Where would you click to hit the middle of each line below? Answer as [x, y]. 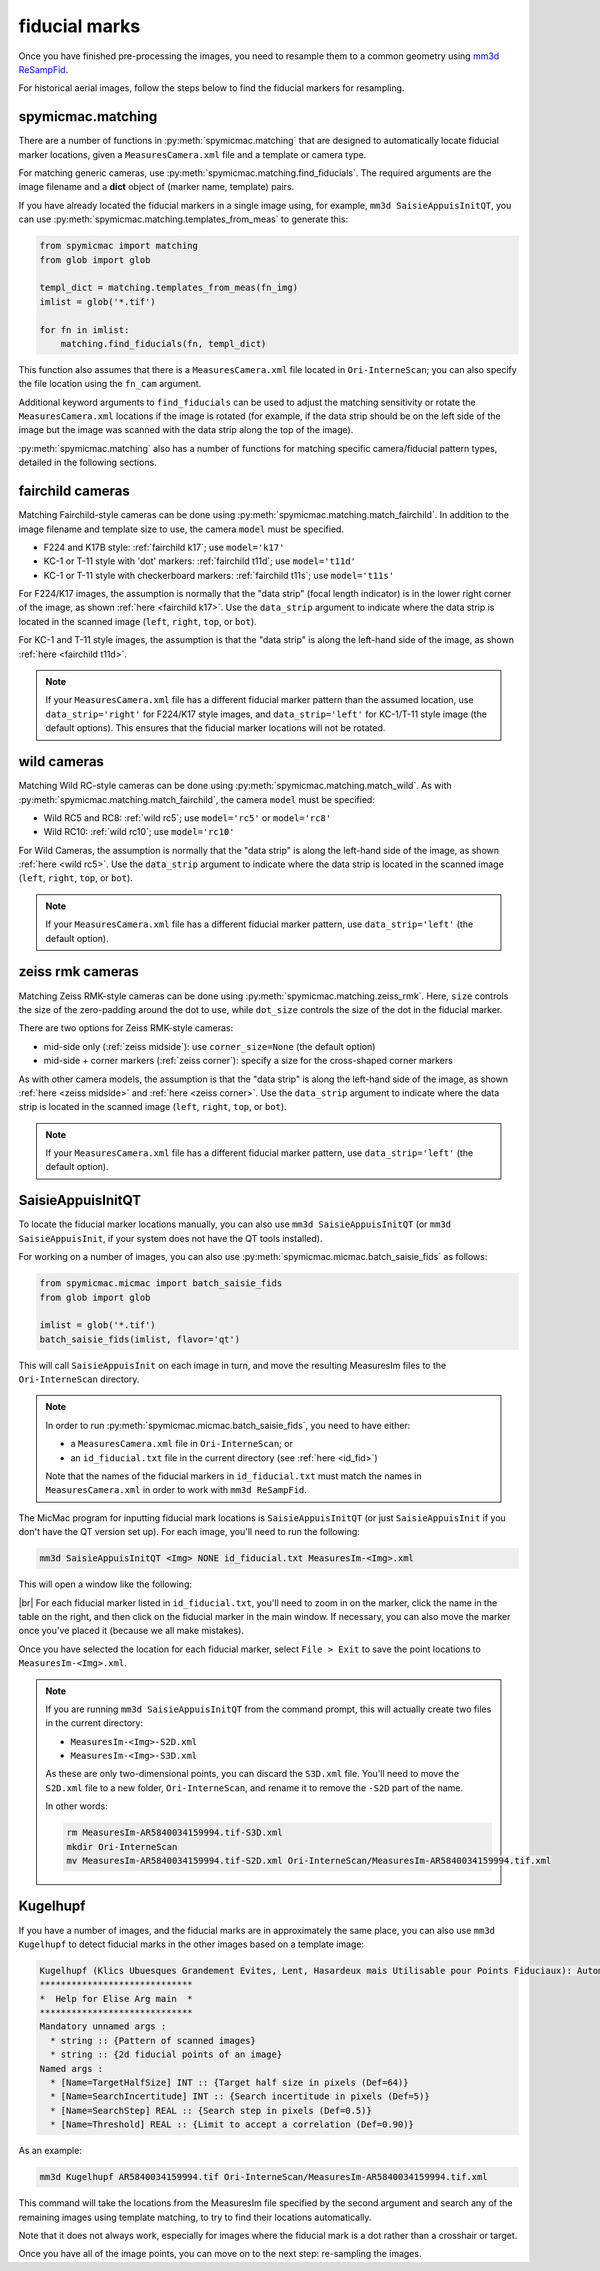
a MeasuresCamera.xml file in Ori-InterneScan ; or [182, 1444]
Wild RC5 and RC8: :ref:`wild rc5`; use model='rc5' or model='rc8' [187, 817]
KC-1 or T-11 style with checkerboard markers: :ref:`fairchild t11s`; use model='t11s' [219, 575]
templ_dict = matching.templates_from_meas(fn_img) [169, 288]
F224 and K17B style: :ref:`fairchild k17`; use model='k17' [164, 547]
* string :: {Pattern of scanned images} [153, 2040]
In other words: [77, 1806]
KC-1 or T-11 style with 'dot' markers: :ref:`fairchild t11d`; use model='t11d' [200, 561]
